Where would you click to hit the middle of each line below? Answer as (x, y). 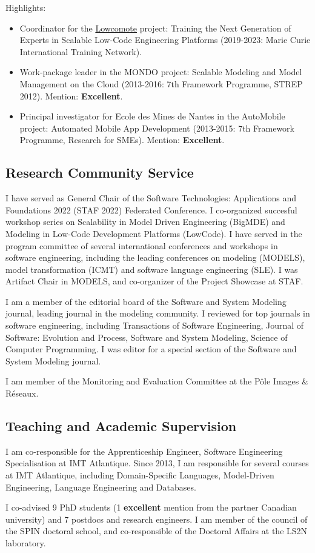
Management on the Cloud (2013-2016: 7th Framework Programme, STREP (161, 83)
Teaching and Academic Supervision (121, 426)
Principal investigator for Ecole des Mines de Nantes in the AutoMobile (152, 116)
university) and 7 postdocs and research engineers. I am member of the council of (157, 519)
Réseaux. (22, 393)
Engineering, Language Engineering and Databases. (101, 487)
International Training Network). (81, 51)
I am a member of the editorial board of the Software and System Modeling (146, 301)
